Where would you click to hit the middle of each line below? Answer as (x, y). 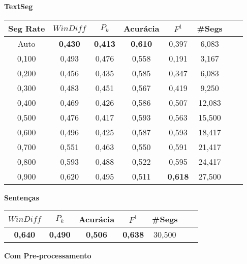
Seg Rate (27, 28)
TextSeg (19, 6)
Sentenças (22, 197)
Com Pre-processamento (48, 256)
